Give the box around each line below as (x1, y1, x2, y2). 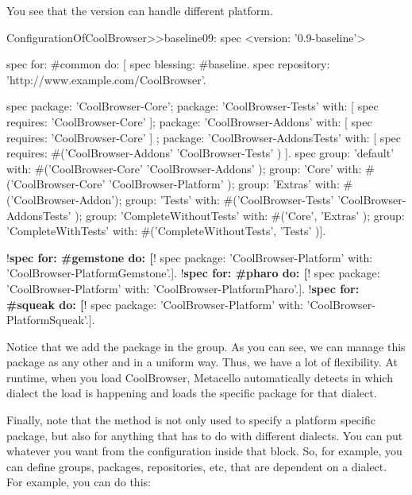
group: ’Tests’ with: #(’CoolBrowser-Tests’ (125, 191, 334, 207)
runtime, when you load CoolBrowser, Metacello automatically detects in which (6, 369, 393, 385)
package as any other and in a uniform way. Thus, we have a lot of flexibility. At (6, 354, 398, 370)
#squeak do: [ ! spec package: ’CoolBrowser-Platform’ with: (6, 296, 303, 312)
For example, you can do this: (6, 474, 151, 490)
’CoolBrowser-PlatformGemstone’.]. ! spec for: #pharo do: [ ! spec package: (6, 265, 380, 281)
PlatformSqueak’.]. (6, 311, 95, 328)
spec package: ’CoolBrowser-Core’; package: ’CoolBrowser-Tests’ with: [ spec (6, 98, 379, 114)
